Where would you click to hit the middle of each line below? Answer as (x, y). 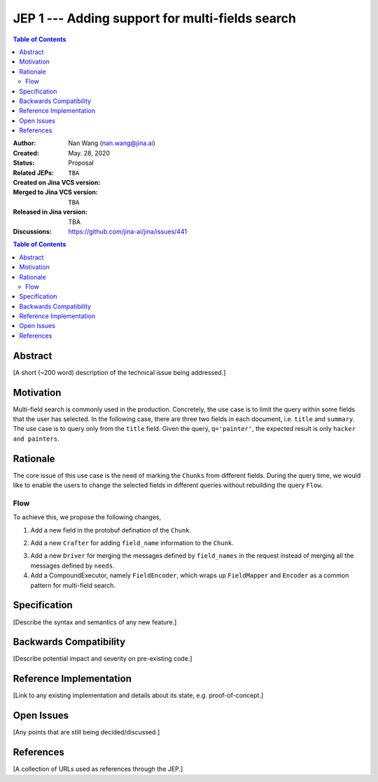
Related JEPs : (34, 172)
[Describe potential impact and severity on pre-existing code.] (103, 659)
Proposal (81, 163)
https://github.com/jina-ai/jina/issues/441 (128, 231)
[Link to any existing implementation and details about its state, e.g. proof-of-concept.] (138, 695)
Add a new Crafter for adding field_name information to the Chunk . (132, 543)
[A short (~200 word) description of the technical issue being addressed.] (119, 372)
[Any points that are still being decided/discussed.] (86, 732)
